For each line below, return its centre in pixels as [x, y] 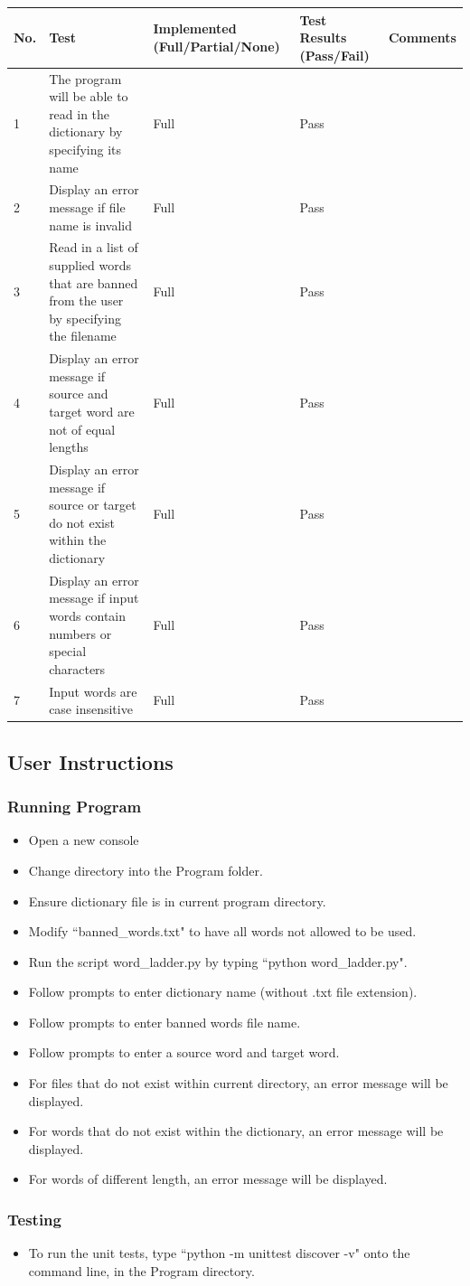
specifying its [85, 149]
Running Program [75, 807]
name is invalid [90, 225]
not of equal [82, 429]
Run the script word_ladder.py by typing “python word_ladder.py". [218, 961]
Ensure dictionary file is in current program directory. [177, 901]
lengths [69, 447]
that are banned [94, 282]
